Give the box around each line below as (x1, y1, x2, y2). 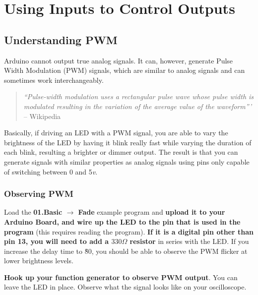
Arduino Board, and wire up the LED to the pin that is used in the (4, 216, 241, 227)
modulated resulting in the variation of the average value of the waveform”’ (23, 101, 252, 111)
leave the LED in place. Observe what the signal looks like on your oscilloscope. (4, 282, 247, 292)
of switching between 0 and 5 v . (4, 166, 98, 177)
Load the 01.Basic (4, 207, 63, 217)
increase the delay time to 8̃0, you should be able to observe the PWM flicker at (4, 245, 248, 256)
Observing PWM (4, 187, 73, 200)
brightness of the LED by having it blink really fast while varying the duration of (4, 137, 252, 147)
